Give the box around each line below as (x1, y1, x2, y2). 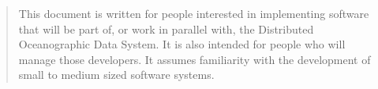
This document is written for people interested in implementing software (18, 5, 369, 21)
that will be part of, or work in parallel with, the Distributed (18, 20, 314, 37)
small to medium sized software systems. (18, 66, 215, 83)
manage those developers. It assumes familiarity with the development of (18, 51, 371, 67)
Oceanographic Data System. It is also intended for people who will (18, 36, 346, 52)
